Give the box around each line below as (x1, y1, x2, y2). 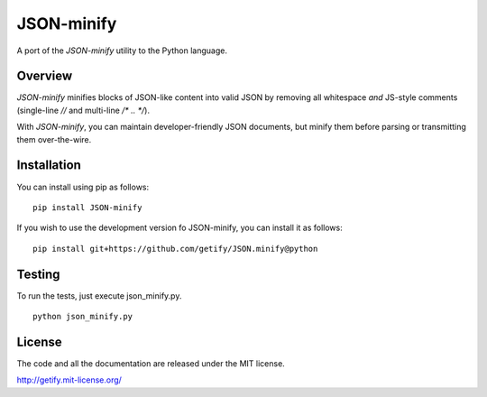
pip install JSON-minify (32, 202, 142, 212)
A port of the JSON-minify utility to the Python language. (16, 45, 228, 56)
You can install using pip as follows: (16, 181, 150, 192)
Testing (16, 266, 60, 282)
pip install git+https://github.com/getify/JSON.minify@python (32, 244, 318, 254)
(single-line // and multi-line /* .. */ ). (16, 105, 151, 115)
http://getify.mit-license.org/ (16, 374, 122, 385)
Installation (16, 158, 81, 173)
